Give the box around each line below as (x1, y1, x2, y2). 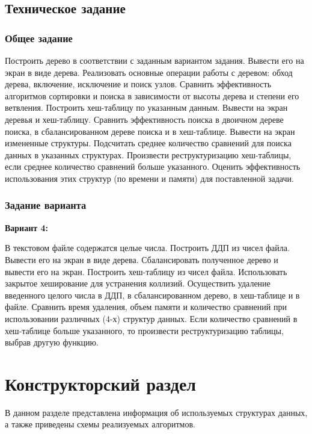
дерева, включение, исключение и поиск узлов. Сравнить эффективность (5, 78, 272, 90)
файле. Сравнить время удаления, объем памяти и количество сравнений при (5, 300, 287, 313)
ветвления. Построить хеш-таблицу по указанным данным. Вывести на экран (5, 101, 288, 114)
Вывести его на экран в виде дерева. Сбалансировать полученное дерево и (5, 253, 278, 265)
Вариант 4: (5, 221, 49, 234)
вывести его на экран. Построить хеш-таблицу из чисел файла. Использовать (5, 265, 287, 277)
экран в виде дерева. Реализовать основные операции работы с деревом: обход (5, 66, 293, 78)
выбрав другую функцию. (5, 336, 99, 349)
